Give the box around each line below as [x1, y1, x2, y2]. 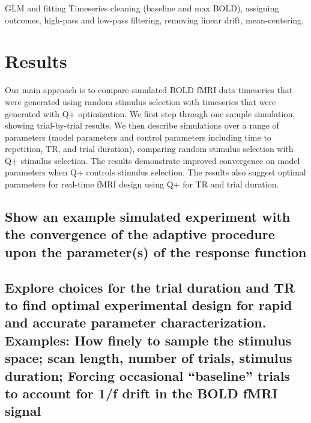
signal [5, 401, 41, 420]
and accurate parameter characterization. [5, 313, 267, 332]
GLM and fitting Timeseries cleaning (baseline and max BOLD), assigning [5, 2, 279, 14]
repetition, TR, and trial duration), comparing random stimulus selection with [5, 142, 294, 155]
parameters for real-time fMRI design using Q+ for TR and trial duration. [5, 178, 279, 190]
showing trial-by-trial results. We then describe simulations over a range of [5, 119, 279, 132]
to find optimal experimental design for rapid [5, 296, 292, 314]
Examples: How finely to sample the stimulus [5, 330, 292, 349]
